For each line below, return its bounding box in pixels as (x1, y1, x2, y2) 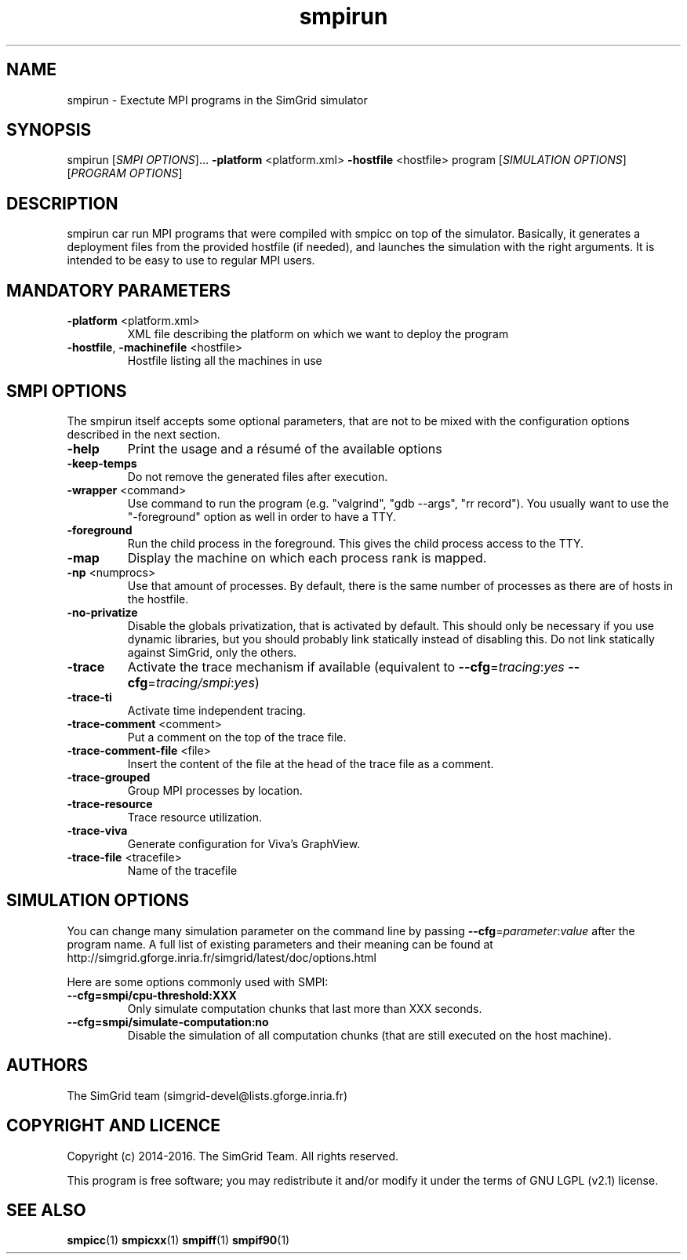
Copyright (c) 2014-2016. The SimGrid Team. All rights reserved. (67, 1149, 399, 1163)
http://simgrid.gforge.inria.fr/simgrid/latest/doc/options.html (67, 950, 376, 964)
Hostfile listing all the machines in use (127, 354, 322, 368)
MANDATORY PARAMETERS (6, 280, 231, 300)
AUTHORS (6, 1055, 89, 1076)
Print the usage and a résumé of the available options (127, 440, 442, 457)
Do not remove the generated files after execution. (127, 469, 388, 483)
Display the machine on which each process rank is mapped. (127, 549, 487, 566)
